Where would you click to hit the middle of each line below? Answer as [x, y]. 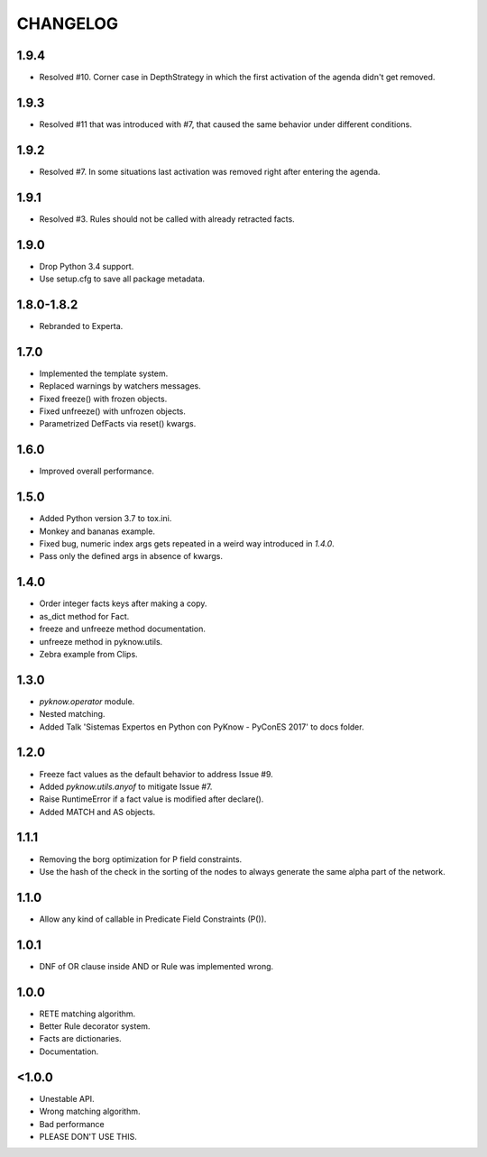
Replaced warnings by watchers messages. [120, 386]
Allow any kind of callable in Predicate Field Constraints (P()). [153, 919]
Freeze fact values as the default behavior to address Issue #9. [156, 774]
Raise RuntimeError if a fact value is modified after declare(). [152, 799]
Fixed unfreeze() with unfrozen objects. [113, 411]
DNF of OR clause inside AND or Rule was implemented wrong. [156, 966]
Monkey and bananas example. [97, 531]
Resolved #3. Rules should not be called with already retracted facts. [167, 219]
